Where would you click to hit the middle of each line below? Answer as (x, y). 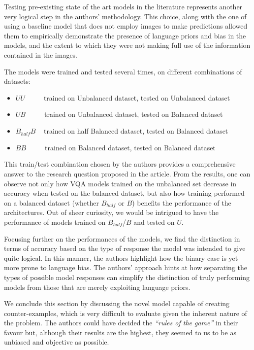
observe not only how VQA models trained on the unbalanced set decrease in (120, 183)
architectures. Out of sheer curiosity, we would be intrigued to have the (111, 212)
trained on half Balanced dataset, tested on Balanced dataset (136, 131)
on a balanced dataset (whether (52, 202)
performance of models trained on (55, 222)
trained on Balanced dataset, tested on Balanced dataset (130, 147)
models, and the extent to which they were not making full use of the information (127, 45)
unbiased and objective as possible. (57, 342)
